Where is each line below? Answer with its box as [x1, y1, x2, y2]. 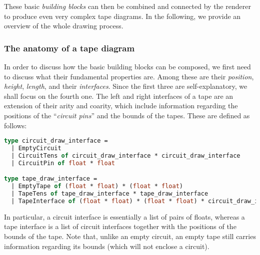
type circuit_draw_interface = [4, 137, 108, 145]
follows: [4, 120, 27, 130]
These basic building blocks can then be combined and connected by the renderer [4, 1, 251, 11]
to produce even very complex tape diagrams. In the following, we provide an [4, 10, 241, 21]
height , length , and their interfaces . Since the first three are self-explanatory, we [4, 81, 247, 91]
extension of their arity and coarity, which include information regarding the [4, 100, 238, 111]
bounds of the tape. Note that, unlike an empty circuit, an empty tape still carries [4, 231, 256, 241]
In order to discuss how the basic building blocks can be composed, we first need [4, 61, 251, 71]
